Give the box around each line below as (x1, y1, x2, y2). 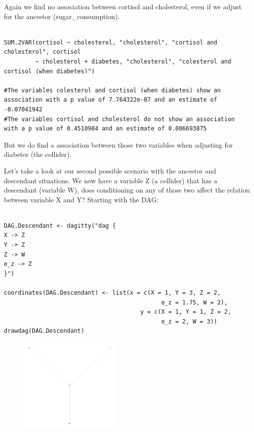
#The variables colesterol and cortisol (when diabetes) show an (4, 86, 221, 94)
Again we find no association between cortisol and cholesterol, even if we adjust (4, 1, 242, 11)
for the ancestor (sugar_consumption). (4, 11, 120, 21)
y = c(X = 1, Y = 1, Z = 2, (140, 308, 232, 316)
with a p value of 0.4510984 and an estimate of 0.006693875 (4, 125, 207, 132)
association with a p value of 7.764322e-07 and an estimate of (4, 96, 217, 104)
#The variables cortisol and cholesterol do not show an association (4, 115, 235, 123)
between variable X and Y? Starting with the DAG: (4, 194, 159, 204)
